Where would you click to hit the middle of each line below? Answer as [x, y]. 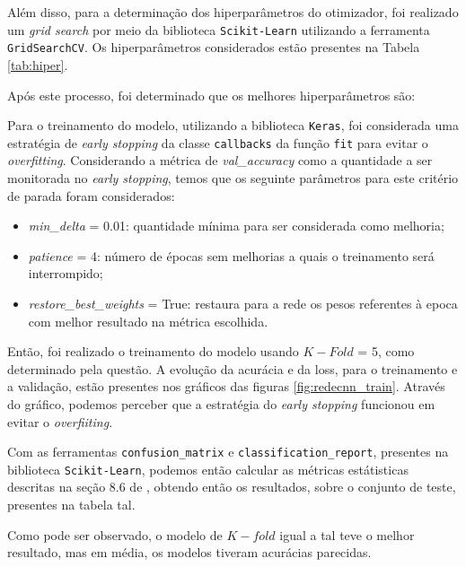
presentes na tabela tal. [71, 505]
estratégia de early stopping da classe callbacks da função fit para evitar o [218, 142]
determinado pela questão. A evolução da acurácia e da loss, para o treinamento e [233, 368]
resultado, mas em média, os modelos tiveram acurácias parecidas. [189, 552]
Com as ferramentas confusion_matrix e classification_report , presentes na [228, 452]
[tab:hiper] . [38, 64]
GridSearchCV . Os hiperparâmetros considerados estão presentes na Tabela [214, 47]
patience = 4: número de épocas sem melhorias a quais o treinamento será [231, 255]
